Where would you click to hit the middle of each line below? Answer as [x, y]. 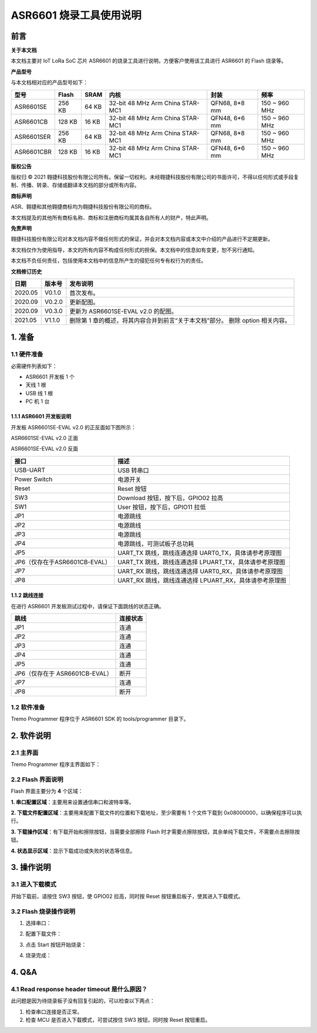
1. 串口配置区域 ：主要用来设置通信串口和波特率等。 [72, 802]
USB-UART [30, 470]
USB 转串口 [133, 470]
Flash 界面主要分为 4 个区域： [47, 791]
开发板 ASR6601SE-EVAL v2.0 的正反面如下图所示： [73, 427]
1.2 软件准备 [28, 707]
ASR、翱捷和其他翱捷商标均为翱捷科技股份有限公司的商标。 [83, 207]
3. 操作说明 [31, 867]
